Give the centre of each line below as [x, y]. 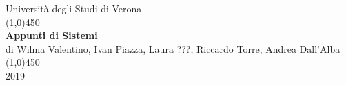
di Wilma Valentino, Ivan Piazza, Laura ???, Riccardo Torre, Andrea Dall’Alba [173, 48]
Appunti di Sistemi [52, 35]
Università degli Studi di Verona [74, 8]
